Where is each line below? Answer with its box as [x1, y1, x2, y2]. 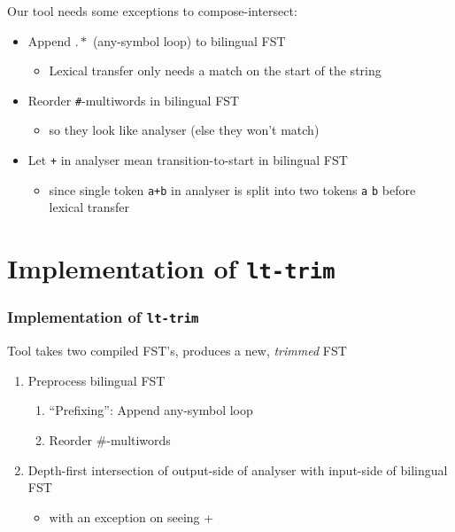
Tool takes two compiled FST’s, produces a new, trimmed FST [7, 341, 347, 360]
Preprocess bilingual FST [27, 371, 166, 389]
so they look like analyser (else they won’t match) [49, 121, 320, 139]
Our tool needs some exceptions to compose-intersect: [7, 2, 297, 20]
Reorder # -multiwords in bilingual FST [27, 90, 240, 109]
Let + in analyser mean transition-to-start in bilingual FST [27, 151, 348, 169]
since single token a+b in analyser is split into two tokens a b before [49, 180, 416, 199]
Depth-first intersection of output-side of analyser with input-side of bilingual [27, 460, 448, 479]
